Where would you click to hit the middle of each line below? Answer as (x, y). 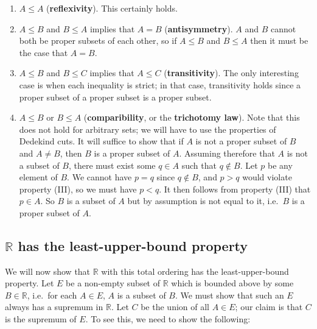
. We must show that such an (229, 295)
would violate (267, 177)
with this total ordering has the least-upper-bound (195, 271)
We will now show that (48, 271)
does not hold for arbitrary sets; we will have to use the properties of (148, 129)
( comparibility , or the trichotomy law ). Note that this (192, 117)
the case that (44, 52)
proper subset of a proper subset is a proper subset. (115, 97)
